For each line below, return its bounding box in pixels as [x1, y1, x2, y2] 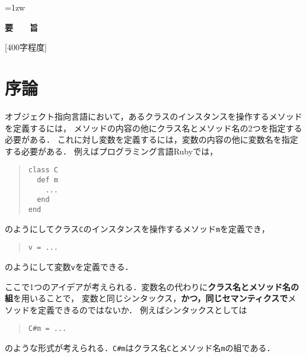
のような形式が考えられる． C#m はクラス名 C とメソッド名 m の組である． [5, 341, 275, 353]
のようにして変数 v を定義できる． [5, 260, 133, 272]
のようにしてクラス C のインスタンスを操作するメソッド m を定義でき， [5, 222, 270, 234]
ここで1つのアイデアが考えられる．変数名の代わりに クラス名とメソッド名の [5, 280, 299, 292]
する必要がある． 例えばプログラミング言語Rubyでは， [5, 144, 218, 157]
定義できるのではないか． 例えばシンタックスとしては [37, 303, 247, 316]
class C [28, 166, 58, 175]
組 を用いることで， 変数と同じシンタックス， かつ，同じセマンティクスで [5, 292, 288, 304]
